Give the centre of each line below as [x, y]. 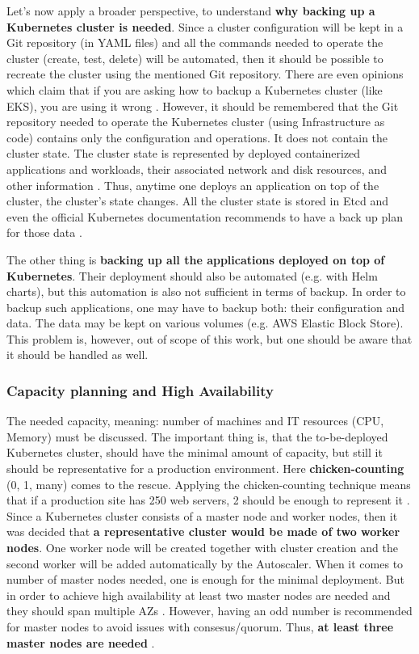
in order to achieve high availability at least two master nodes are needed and [199, 595]
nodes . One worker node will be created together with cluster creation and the [202, 548]
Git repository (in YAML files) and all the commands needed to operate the [195, 42]
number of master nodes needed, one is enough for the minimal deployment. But [205, 579]
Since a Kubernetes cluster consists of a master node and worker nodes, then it [202, 515]
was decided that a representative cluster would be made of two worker [203, 532]
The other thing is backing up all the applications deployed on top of [196, 259]
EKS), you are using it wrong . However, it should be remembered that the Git [203, 105]
